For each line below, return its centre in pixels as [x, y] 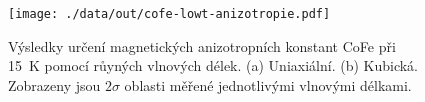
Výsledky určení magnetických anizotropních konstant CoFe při [202, 45]
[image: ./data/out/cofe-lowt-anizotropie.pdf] [169, 14]
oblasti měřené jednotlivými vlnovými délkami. [268, 84]
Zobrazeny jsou [54, 84]
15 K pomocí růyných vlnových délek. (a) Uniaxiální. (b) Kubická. [213, 65]
